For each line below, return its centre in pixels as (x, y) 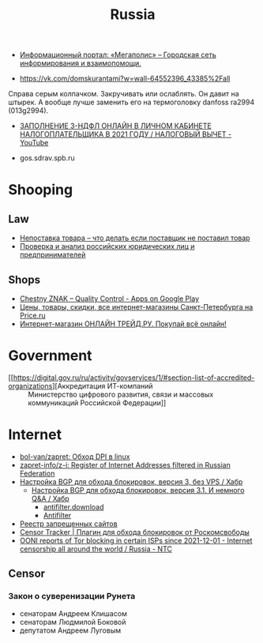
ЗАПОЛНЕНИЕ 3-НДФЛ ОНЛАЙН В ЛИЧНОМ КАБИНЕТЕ (115, 126)
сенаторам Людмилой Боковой (73, 622)
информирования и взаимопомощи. (81, 63)
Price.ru (32, 315)
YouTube (34, 143)
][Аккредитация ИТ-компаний (103, 385)
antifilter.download (73, 506)
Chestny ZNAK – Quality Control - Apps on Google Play (109, 299)
